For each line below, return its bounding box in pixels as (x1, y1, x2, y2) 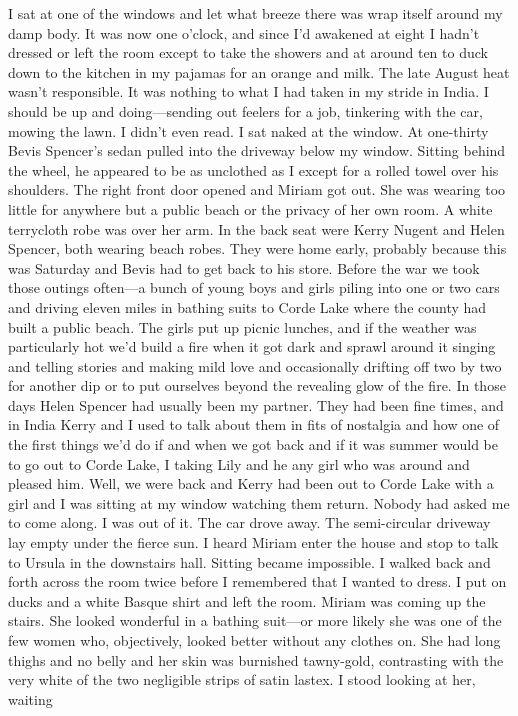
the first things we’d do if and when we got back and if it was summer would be (8, 434, 498, 455)
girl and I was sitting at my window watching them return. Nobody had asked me (8, 492, 510, 513)
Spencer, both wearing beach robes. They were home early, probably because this (8, 238, 507, 259)
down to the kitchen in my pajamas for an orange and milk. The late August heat (8, 61, 510, 82)
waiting (8, 688, 53, 709)
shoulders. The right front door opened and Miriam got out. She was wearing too (8, 179, 506, 200)
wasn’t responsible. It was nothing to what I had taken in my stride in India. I (8, 81, 489, 102)
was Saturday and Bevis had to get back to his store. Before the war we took (8, 257, 480, 278)
